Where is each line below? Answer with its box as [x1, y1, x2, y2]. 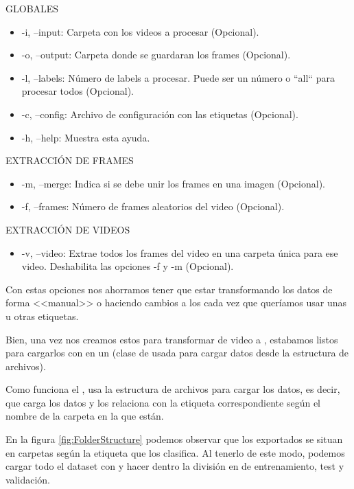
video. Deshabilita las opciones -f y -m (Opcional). [21, 259, 234, 273]
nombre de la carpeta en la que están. [5, 409, 164, 423]
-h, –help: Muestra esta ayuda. [21, 130, 150, 144]
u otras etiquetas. [5, 308, 79, 323]
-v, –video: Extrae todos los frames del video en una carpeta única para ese [21, 245, 338, 260]
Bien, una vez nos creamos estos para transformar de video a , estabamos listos [5, 332, 338, 346]
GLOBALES [5, 1, 59, 15]
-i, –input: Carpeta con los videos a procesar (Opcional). [21, 24, 259, 38]
